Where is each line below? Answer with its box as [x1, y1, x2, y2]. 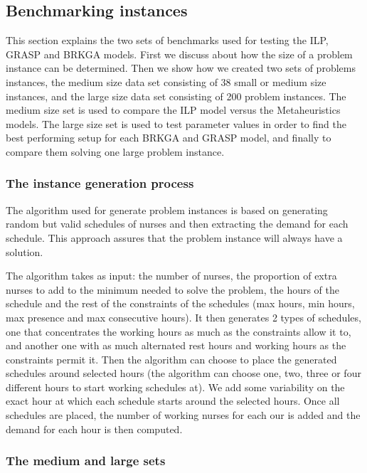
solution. [6, 244, 43, 259]
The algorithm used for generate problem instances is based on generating [6, 202, 328, 217]
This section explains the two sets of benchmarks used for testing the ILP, [6, 33, 329, 48]
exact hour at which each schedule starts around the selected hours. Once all [6, 393, 340, 408]
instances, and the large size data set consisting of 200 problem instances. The [6, 88, 346, 103]
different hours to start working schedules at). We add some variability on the [6, 379, 345, 394]
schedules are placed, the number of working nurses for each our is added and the [6, 408, 361, 422]
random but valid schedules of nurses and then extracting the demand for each [6, 216, 349, 231]
